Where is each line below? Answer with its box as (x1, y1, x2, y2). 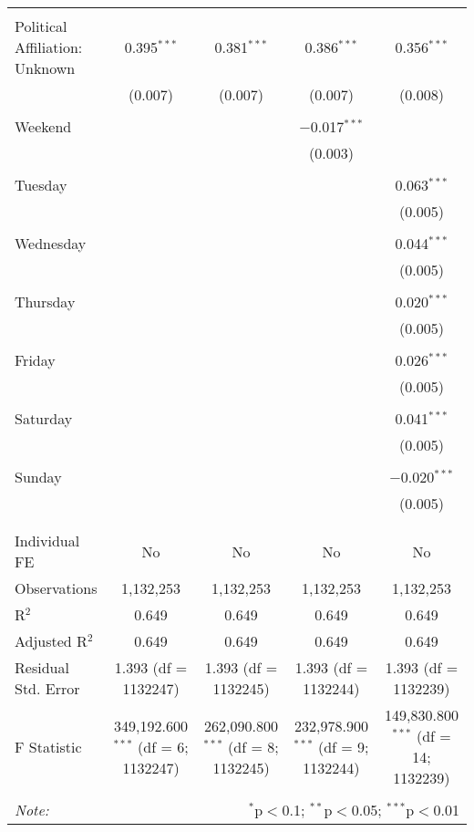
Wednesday (15, 233, 87, 254)
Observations (15, 577, 98, 598)
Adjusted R (15, 630, 88, 651)
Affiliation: (15, 36, 83, 57)
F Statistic (15, 735, 82, 757)
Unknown (15, 57, 76, 78)
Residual (15, 657, 69, 678)
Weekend (15, 116, 72, 137)
